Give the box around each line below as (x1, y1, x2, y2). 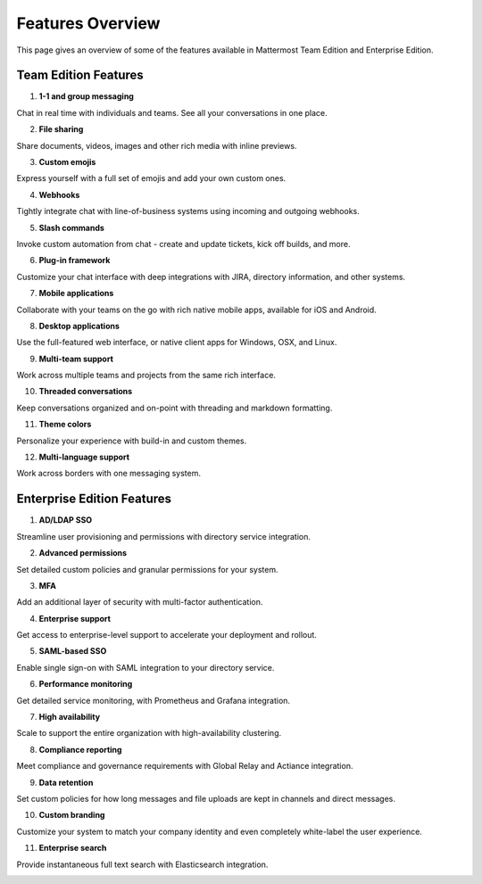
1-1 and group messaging (38, 91, 134, 102)
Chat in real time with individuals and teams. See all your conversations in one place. (16, 107, 328, 118)
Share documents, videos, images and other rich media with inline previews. (16, 140, 297, 151)
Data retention (38, 777, 94, 788)
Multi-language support (38, 451, 129, 463)
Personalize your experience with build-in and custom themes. (16, 435, 247, 446)
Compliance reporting (38, 744, 122, 755)
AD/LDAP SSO (38, 515, 93, 525)
